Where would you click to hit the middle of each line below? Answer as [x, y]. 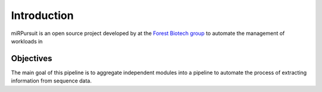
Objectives [32, 58]
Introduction [42, 15]
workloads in [27, 41]
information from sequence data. [51, 81]
